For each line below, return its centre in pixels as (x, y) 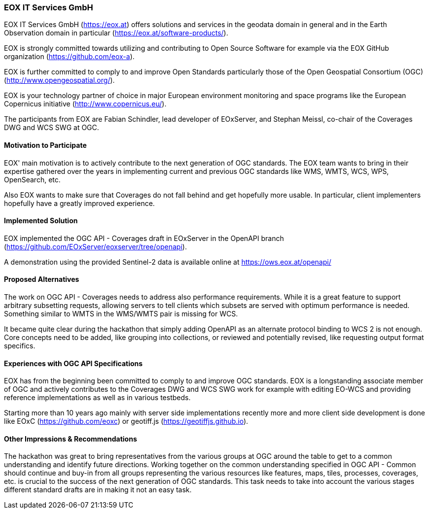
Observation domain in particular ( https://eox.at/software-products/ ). (116, 33)
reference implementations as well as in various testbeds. (97, 398)
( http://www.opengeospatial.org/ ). (59, 80)
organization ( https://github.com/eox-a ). (69, 57)
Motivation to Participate (45, 145)
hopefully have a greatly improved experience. (79, 203)
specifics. (20, 346)
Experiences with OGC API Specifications (73, 363)
